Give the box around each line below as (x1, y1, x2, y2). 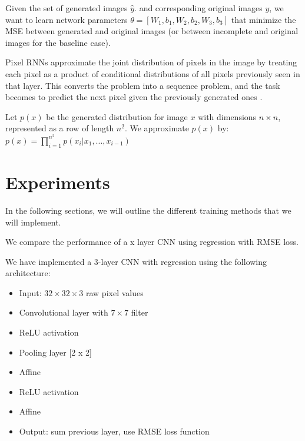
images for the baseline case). (5, 36, 111, 48)
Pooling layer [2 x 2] (19, 346, 92, 358)
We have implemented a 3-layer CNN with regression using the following (5, 255, 267, 267)
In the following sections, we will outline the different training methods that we (5, 204, 291, 216)
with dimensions (198, 110, 257, 122)
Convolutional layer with (19, 306, 108, 319)
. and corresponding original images (134, 2, 263, 14)
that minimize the (231, 13, 296, 25)
